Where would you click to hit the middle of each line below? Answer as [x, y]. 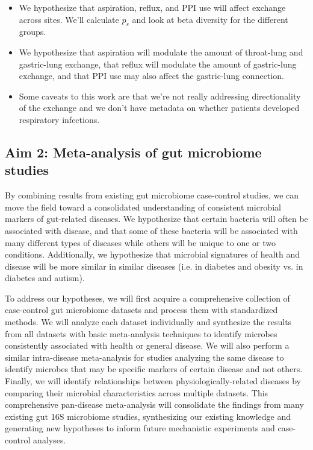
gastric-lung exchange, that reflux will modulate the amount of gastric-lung [158, 64]
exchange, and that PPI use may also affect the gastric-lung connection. [151, 76]
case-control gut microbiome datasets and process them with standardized [141, 310]
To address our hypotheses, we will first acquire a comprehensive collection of [147, 298]
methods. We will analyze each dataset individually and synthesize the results [148, 322]
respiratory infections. [59, 119]
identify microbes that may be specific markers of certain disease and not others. [154, 369]
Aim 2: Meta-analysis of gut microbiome [133, 152]
